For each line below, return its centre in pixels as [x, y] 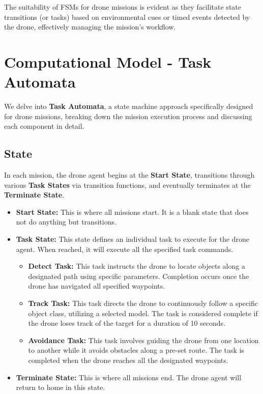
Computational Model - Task [108, 61]
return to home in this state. [61, 387]
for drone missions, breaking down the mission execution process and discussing [128, 116]
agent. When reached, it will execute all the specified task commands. [125, 249]
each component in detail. [44, 126]
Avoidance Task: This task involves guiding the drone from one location [143, 340]
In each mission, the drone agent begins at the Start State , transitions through [129, 175]
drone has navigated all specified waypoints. [97, 286]
